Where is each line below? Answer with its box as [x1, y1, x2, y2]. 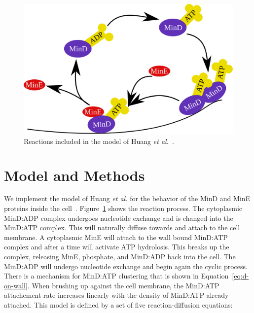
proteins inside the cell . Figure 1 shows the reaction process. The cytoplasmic [4, 203, 243, 213]
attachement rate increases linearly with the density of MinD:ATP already [4, 290, 229, 300]
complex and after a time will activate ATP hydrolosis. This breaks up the [4, 242, 229, 252]
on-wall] [4, 280, 28, 290]
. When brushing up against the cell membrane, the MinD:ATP [27, 280, 219, 290]
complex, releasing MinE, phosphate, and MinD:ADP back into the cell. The [4, 251, 236, 262]
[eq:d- [232, 271, 249, 281]
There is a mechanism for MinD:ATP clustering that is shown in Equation [4, 271, 229, 281]
